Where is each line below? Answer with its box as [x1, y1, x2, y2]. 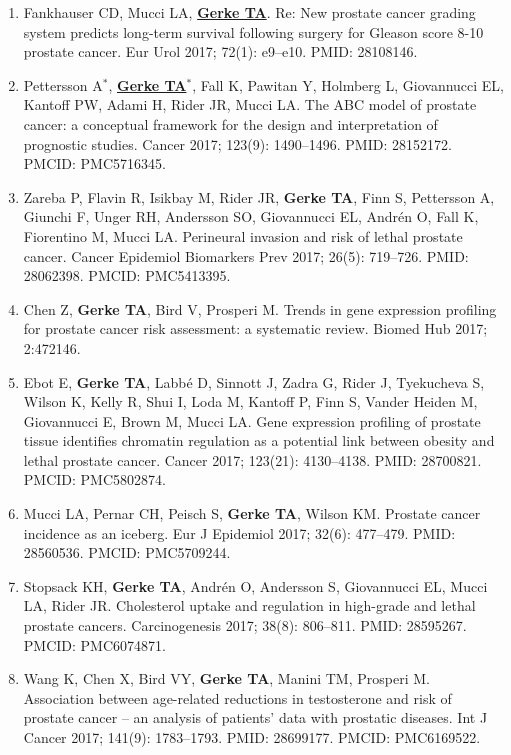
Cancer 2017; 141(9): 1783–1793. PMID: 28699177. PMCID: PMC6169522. [23, 727, 481, 747]
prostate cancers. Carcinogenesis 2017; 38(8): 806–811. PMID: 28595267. [23, 615, 467, 636]
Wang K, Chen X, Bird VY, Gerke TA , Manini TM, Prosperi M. [23, 668, 430, 689]
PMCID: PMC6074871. [23, 634, 166, 655]
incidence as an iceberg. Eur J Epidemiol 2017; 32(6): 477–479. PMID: [23, 522, 456, 543]
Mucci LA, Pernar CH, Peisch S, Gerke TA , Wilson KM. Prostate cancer [23, 503, 481, 524]
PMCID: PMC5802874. [23, 469, 166, 490]
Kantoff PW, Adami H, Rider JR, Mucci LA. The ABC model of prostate [23, 94, 477, 115]
